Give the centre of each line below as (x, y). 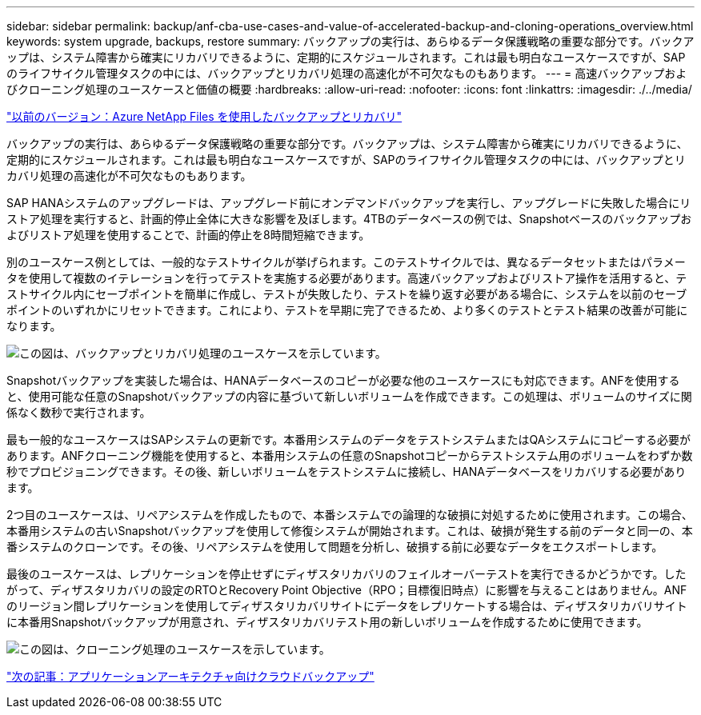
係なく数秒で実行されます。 (79, 412)
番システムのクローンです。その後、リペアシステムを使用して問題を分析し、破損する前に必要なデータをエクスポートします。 (335, 547)
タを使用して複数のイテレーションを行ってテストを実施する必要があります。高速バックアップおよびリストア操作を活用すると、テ (347, 278)
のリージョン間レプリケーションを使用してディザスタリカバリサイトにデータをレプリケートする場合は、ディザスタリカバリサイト (347, 606)
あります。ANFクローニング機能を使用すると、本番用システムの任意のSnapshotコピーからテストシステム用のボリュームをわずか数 (350, 455)
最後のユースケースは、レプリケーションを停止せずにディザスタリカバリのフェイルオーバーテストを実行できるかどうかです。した (346, 574)
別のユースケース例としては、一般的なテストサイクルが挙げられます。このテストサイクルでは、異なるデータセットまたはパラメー (346, 262)
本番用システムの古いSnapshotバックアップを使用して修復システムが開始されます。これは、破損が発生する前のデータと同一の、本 (350, 531)
